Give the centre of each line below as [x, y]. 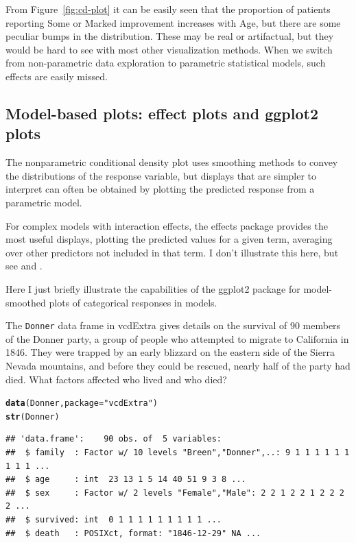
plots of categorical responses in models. [133, 302]
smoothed [26, 302]
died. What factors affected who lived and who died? [116, 379]
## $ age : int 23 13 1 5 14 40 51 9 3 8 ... [126, 480]
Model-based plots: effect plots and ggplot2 [162, 113]
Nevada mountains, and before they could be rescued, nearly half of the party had [178, 365]
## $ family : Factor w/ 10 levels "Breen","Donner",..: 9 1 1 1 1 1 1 [178, 453]
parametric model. [44, 202]
